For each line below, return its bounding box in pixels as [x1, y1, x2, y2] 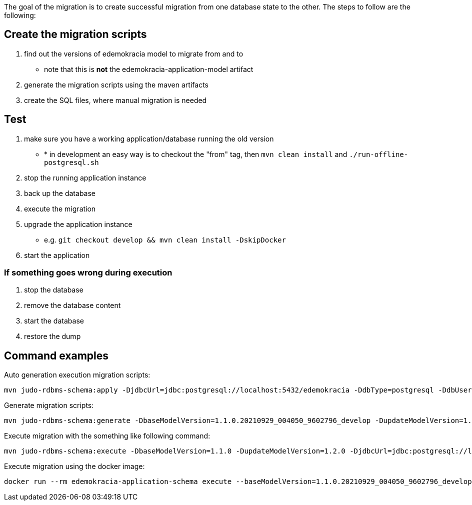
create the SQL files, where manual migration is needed [24, 95, 207, 104]
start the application [24, 250, 90, 259]
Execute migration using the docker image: [4, 462, 145, 471]
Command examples [4, 349, 109, 362]
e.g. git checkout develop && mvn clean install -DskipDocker [44, 235, 286, 244]
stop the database [24, 285, 83, 294]
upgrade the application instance [24, 219, 132, 228]
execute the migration [24, 204, 96, 213]
